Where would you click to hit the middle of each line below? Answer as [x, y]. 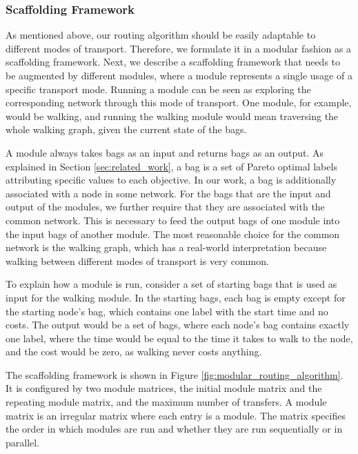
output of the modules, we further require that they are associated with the [165, 207]
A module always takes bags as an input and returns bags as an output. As [165, 152]
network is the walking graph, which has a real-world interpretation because [166, 247]
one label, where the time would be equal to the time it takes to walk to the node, [179, 338]
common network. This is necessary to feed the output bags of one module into [173, 220]
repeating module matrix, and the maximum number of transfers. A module [166, 402]
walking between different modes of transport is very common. [137, 260]
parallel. [23, 442]
